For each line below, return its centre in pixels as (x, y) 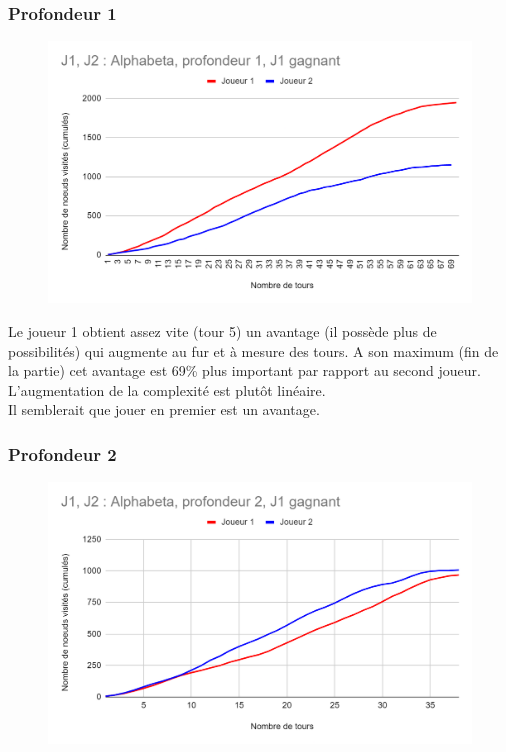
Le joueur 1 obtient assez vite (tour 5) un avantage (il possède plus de (222, 330)
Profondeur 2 (62, 453)
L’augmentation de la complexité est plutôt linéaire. (167, 389)
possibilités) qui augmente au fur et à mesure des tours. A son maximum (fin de (253, 350)
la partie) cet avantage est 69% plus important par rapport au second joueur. (244, 370)
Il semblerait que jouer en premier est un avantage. (164, 409)
